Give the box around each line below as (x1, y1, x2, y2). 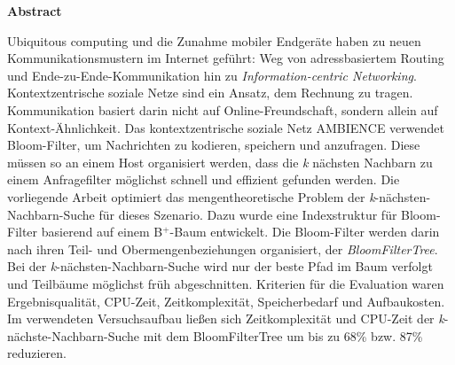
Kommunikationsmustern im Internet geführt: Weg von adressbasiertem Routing (7, 49, 444, 67)
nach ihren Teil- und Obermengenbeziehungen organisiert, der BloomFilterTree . (7, 239, 438, 258)
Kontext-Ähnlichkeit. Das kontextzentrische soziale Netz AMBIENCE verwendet (7, 118, 444, 136)
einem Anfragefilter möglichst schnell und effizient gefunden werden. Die (7, 170, 400, 189)
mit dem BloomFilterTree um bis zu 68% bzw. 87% (143, 326, 423, 345)
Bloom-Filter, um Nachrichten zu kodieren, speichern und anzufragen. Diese (7, 136, 420, 154)
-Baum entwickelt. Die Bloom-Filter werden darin (169, 222, 440, 241)
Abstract (7, 2, 62, 19)
